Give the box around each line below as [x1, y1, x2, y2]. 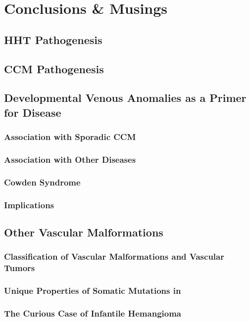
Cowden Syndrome [4, 176, 81, 188]
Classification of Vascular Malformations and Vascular [4, 250, 224, 263]
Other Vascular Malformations [4, 224, 163, 239]
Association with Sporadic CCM [4, 131, 136, 143]
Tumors [4, 262, 35, 274]
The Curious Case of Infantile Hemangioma [4, 307, 181, 319]
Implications [4, 198, 54, 211]
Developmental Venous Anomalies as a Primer [4, 90, 247, 105]
